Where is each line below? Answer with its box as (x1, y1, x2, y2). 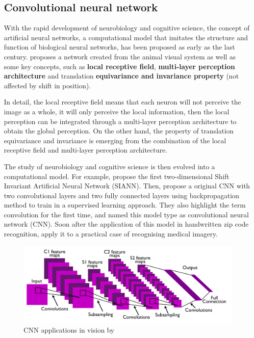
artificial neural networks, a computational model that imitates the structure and (4, 32, 248, 42)
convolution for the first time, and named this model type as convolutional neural (4, 209, 249, 219)
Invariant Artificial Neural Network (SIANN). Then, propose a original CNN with (4, 181, 250, 191)
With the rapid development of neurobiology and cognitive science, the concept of (4, 23, 250, 33)
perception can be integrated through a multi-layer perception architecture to (4, 116, 237, 126)
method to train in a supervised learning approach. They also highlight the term (4, 200, 246, 210)
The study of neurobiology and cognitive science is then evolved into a (4, 161, 215, 171)
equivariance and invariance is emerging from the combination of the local (4, 135, 226, 145)
